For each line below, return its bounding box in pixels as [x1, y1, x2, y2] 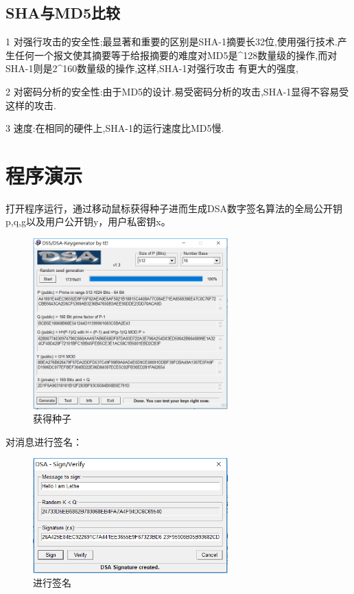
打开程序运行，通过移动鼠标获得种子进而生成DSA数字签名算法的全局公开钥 [5, 201, 342, 215]
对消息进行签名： [5, 434, 82, 448]
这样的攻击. [5, 98, 56, 112]
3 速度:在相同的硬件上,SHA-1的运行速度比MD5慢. [5, 121, 224, 135]
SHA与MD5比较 [5, 2, 121, 23]
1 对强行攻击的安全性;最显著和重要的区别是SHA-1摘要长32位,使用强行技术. [5, 34, 338, 49]
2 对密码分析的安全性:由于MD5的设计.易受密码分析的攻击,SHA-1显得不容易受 [5, 84, 349, 98]
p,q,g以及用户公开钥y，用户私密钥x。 [5, 214, 171, 229]
